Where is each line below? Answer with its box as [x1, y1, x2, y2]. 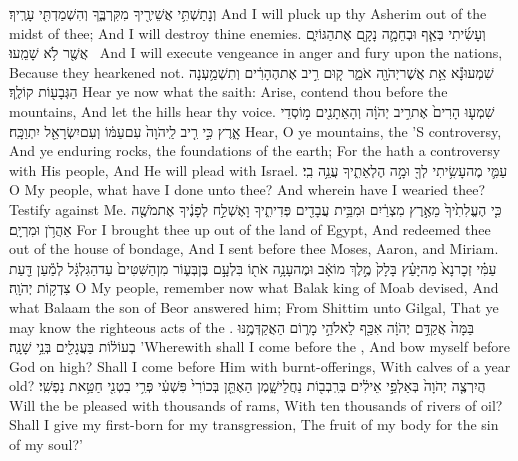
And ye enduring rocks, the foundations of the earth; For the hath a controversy [9, 140, 501, 161]
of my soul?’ [9, 434, 83, 455]
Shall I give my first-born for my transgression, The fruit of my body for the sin [9, 414, 499, 435]
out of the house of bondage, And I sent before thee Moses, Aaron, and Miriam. [9, 238, 499, 259]
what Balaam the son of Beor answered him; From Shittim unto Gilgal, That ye [9, 296, 499, 317]
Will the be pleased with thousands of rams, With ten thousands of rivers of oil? [9, 394, 503, 415]
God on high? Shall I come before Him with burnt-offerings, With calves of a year [9, 355, 511, 376]
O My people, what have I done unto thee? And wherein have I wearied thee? [9, 179, 486, 200]
